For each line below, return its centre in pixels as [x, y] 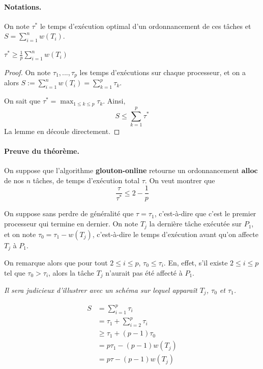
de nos [14, 180]
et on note [20, 234]
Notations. [23, 6]
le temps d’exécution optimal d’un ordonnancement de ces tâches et [145, 26]
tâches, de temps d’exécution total [86, 180]
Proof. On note [27, 72]
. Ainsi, [114, 101]
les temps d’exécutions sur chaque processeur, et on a [163, 72]
